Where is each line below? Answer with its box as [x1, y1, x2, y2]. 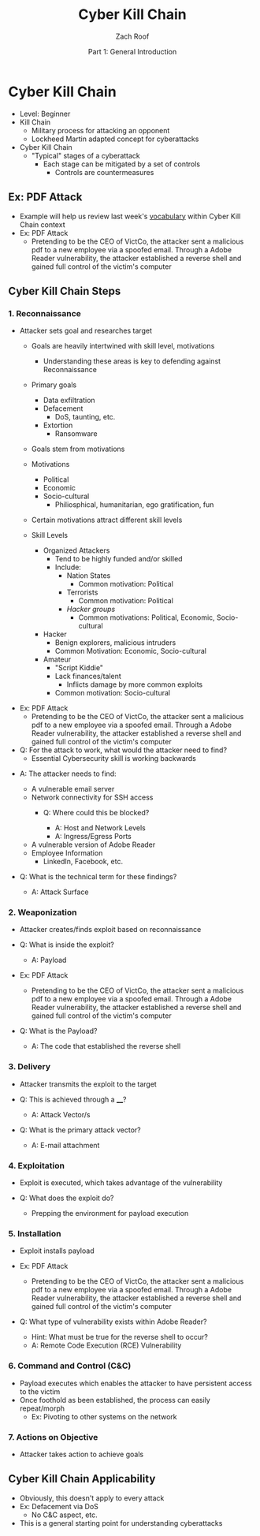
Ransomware [54, 429, 98, 438]
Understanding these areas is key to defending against [43, 356, 221, 366]
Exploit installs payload [19, 1246, 95, 1255]
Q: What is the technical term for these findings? [19, 872, 177, 882]
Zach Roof [115, 32, 150, 41]
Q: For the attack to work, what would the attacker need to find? [19, 745, 227, 755]
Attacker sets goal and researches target [19, 326, 152, 336]
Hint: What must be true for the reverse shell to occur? [31, 1333, 209, 1342]
